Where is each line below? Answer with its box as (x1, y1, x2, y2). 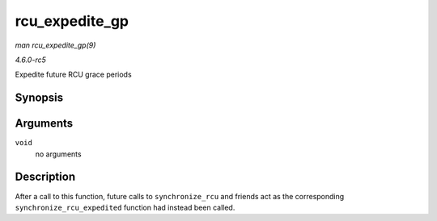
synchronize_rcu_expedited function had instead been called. (15, 202, 235, 212)
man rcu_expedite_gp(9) (15, 40, 96, 50)
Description (15, 170, 76, 184)
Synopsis (15, 91, 64, 105)
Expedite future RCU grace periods (15, 69, 133, 80)
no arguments (35, 149, 82, 159)
